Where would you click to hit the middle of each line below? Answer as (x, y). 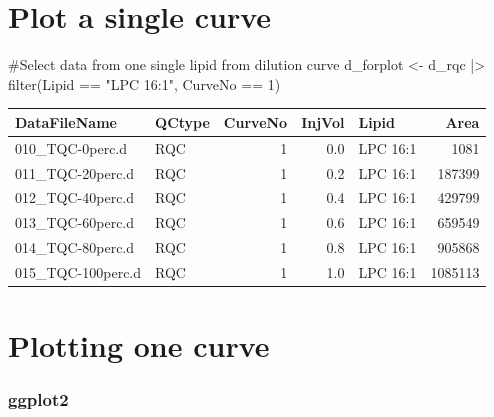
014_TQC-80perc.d (75, 247)
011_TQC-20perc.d (75, 172)
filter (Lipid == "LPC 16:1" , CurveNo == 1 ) (144, 83)
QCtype (182, 121)
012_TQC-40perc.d (75, 197)
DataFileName (66, 121)
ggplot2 (38, 399)
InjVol (323, 121)
